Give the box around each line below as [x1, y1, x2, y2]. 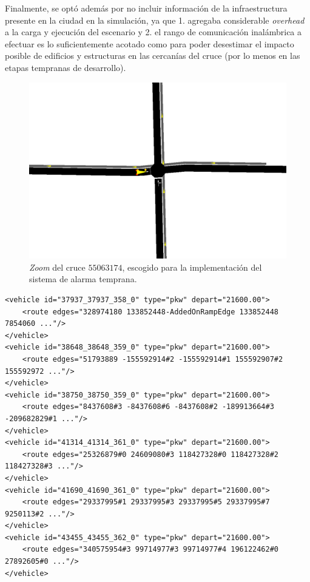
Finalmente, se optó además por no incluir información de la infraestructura [5, 2, 288, 14]
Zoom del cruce [29, 260, 86, 273]
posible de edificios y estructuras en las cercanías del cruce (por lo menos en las [5, 49, 300, 62]
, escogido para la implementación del [122, 260, 262, 273]
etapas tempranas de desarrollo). [5, 61, 126, 73]
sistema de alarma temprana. [29, 272, 137, 285]
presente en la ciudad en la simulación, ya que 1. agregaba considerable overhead [5, 13, 305, 26]
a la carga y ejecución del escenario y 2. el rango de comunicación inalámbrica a [5, 25, 302, 38]
